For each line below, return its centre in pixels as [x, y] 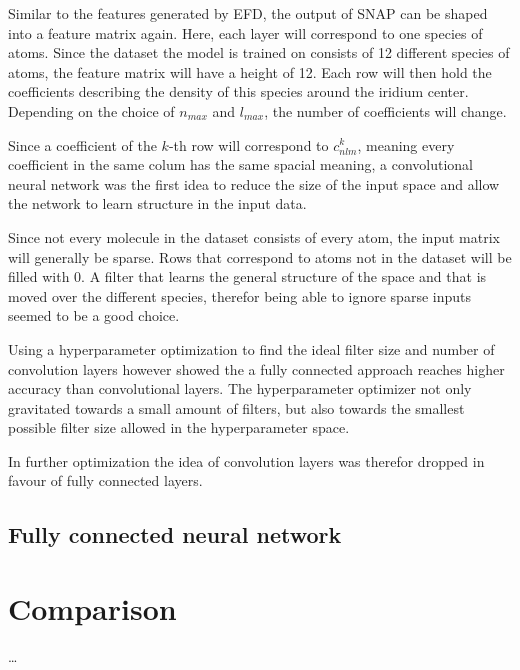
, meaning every [406, 144]
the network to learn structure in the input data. [157, 203]
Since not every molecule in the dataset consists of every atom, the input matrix [254, 236]
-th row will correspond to [248, 144]
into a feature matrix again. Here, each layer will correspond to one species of [245, 32]
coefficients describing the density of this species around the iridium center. [238, 91]
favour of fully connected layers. [105, 480]
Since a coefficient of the [82, 144]
